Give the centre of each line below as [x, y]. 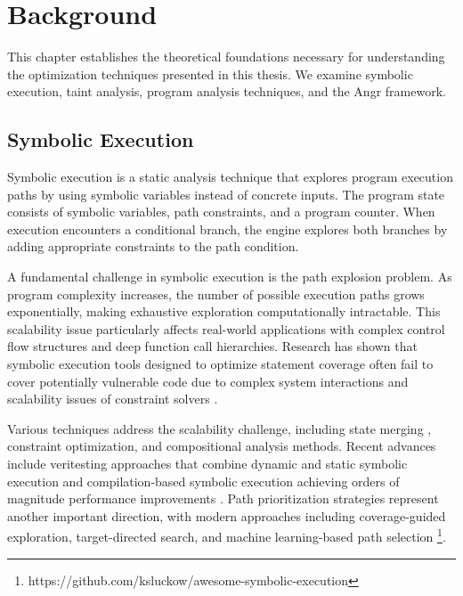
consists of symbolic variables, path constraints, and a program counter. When [221, 212]
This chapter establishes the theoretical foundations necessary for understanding [226, 57]
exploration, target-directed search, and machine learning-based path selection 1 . [227, 535]
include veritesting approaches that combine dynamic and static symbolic [207, 464]
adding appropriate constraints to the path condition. [153, 246]
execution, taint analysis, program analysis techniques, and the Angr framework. [227, 91]
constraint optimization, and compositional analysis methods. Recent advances [222, 446]
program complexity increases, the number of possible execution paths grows [216, 294]
